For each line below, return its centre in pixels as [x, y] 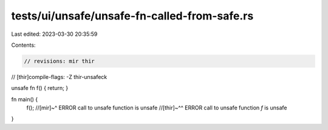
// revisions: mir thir [60, 61]
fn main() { [25, 99]
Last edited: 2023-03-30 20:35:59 [54, 34]
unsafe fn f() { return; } [40, 88]
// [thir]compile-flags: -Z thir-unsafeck [59, 77]
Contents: [23, 45]
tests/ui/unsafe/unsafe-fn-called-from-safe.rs [132, 16]
